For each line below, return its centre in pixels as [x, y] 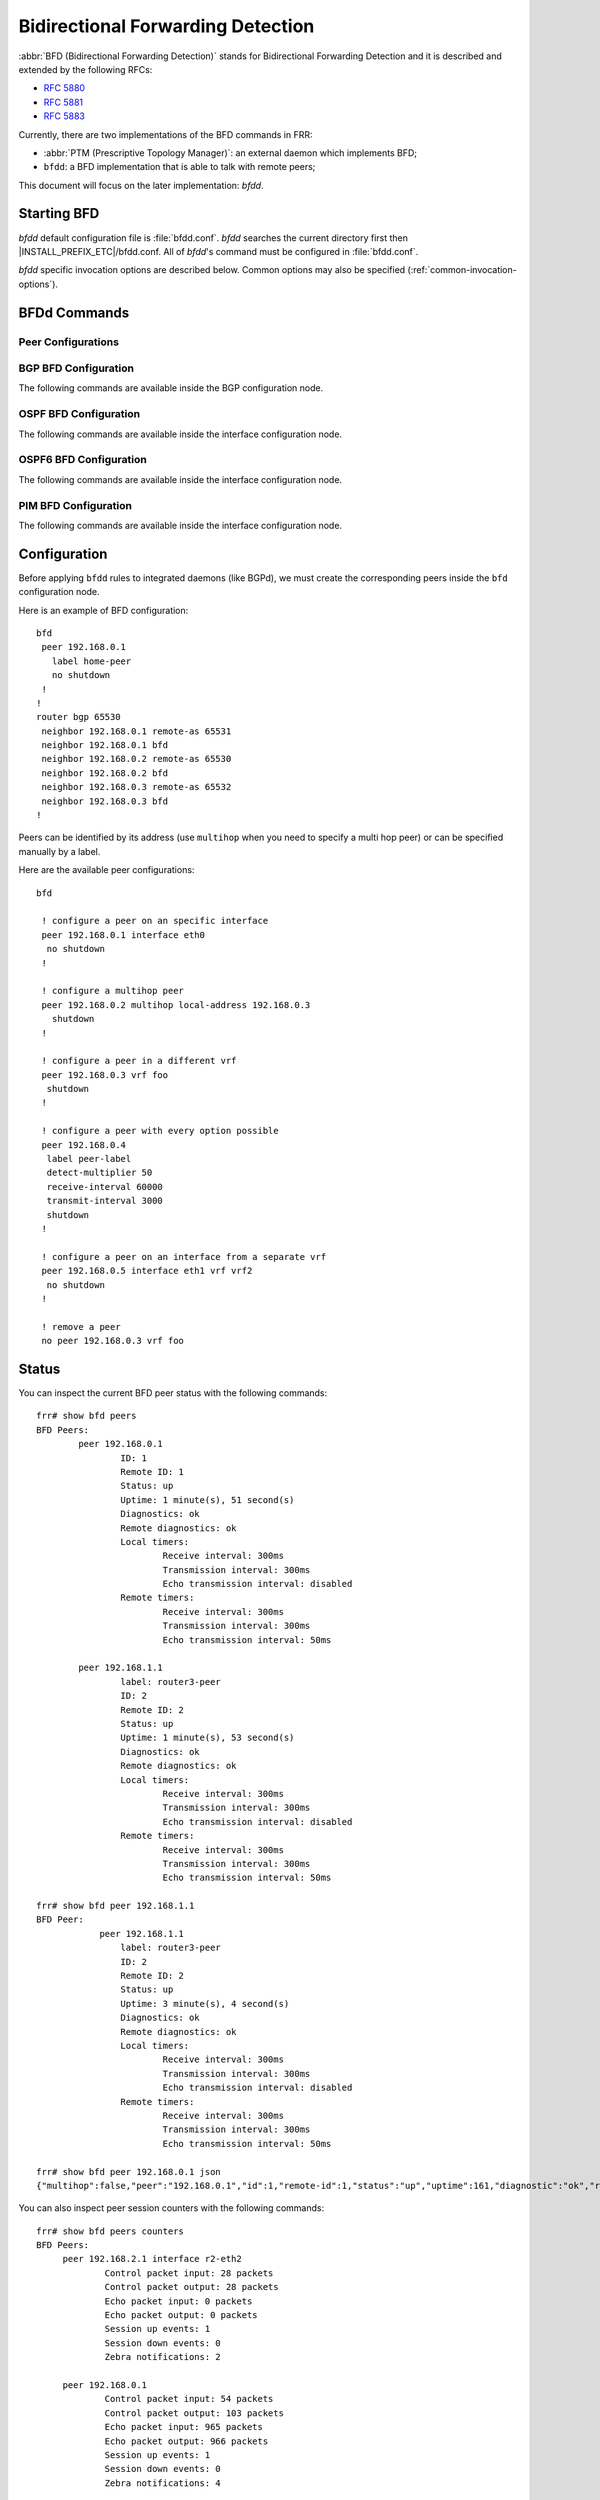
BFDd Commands [74, 312]
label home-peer [91, 661]
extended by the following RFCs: [85, 69]
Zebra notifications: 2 [163, 2357]
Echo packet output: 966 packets [186, 2441]
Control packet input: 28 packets [189, 2273]
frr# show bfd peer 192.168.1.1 [115, 1906]
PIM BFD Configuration [75, 505]
